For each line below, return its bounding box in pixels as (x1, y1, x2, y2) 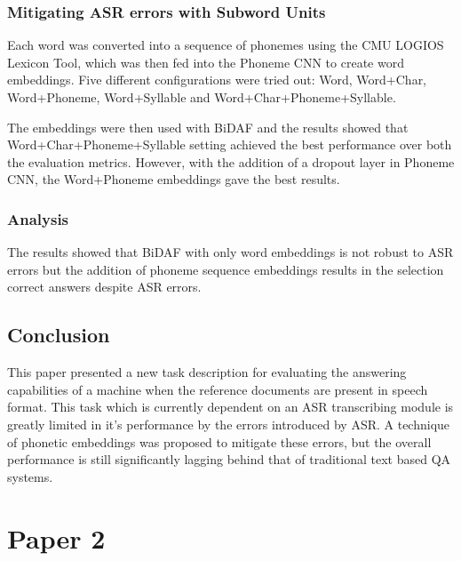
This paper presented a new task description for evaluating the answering (7, 363, 407, 381)
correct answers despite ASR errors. (7, 277, 202, 296)
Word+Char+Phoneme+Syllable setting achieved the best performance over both (7, 135, 452, 154)
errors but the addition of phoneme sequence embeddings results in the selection (7, 260, 444, 278)
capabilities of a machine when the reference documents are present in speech (7, 380, 428, 398)
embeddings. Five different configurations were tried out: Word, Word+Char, (7, 70, 427, 89)
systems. (7, 467, 53, 485)
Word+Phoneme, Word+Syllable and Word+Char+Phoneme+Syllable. (7, 88, 396, 106)
